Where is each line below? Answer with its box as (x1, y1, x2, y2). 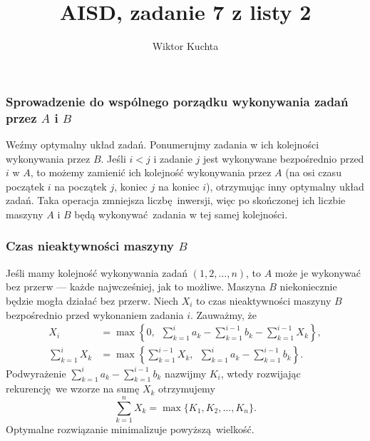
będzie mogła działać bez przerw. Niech (6, 293, 179, 308)
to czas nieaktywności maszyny (196, 293, 332, 308)
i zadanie (153, 151, 192, 166)
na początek (54, 178, 107, 193)
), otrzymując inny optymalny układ (206, 178, 364, 193)
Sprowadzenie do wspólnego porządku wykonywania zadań (6, 92, 349, 110)
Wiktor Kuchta (152, 39, 219, 54)
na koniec (158, 178, 200, 193)
